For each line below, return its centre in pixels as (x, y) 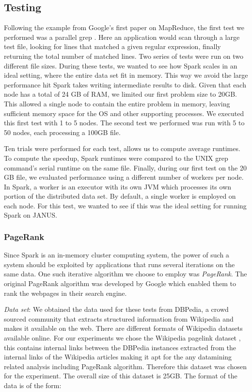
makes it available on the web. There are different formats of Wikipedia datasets (123, 328)
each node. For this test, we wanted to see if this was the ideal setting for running (125, 205)
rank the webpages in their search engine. (65, 293)
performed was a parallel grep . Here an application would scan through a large (122, 37)
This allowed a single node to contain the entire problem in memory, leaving (117, 103)
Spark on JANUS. (31, 215)
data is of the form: (33, 385)
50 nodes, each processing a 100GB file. (62, 132)
